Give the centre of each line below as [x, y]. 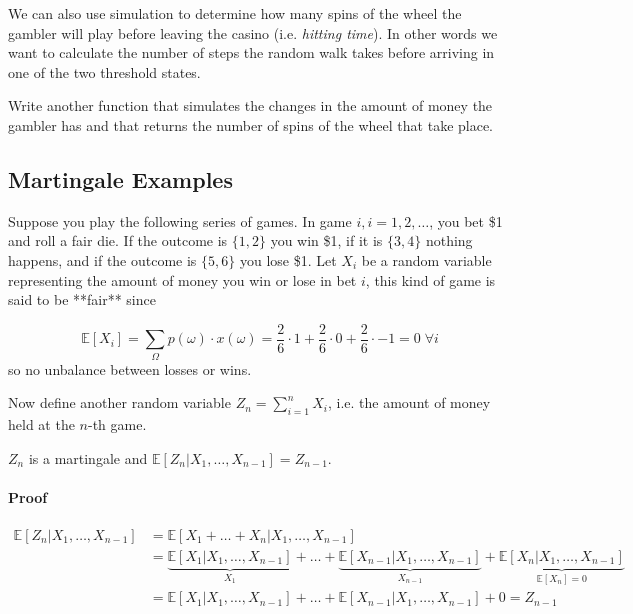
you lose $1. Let [288, 259]
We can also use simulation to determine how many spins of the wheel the [235, 13]
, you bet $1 [466, 220]
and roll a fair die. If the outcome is [118, 240]
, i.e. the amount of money [409, 402]
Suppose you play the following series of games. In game [180, 220]
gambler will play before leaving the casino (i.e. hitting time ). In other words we [253, 32]
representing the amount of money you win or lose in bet [182, 279]
